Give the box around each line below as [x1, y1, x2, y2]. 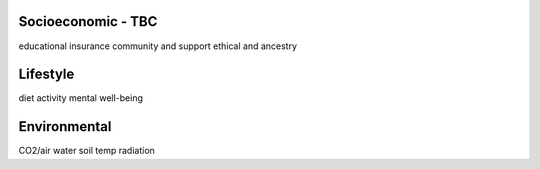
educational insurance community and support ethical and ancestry [18, 40, 298, 52]
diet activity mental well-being [18, 92, 144, 104]
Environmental [18, 118, 112, 135]
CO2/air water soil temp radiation [18, 145, 155, 157]
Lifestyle [18, 66, 75, 83]
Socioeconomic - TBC [18, 13, 158, 30]
